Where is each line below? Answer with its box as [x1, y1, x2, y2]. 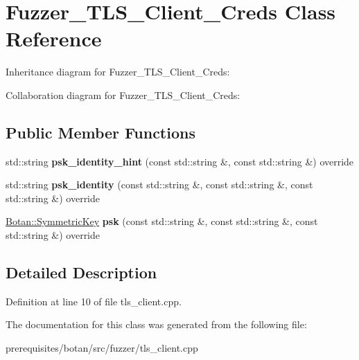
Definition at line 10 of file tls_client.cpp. [6, 294, 182, 308]
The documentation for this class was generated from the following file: [6, 317, 307, 332]
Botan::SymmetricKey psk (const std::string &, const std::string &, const [6, 214, 318, 228]
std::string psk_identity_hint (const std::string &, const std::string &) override [6, 154, 354, 168]
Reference [6, 24, 102, 53]
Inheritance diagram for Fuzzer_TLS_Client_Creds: [6, 64, 230, 79]
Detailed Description [6, 262, 157, 283]
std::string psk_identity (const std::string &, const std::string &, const [6, 177, 313, 192]
